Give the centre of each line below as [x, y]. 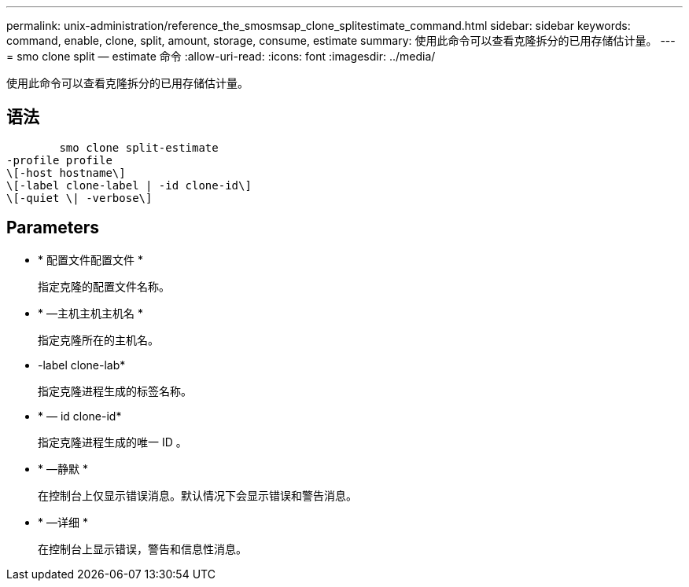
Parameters [53, 228]
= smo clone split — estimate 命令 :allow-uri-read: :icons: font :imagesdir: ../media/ [221, 56]
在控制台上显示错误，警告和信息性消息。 [142, 548]
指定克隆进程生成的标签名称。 [115, 391]
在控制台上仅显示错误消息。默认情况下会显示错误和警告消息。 [197, 495]
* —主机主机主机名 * [90, 313]
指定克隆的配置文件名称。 [104, 286]
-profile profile [59, 160]
